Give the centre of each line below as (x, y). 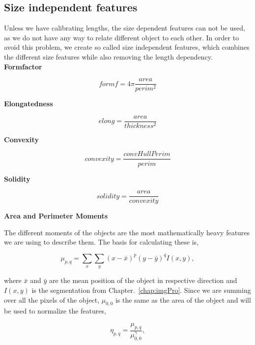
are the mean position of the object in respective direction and (143, 280)
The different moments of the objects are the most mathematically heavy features (127, 232)
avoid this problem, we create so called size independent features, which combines (127, 47)
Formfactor (23, 66)
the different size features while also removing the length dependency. (108, 56)
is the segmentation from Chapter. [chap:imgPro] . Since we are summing (141, 290)
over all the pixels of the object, (52, 299)
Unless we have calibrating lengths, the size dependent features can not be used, (125, 28)
